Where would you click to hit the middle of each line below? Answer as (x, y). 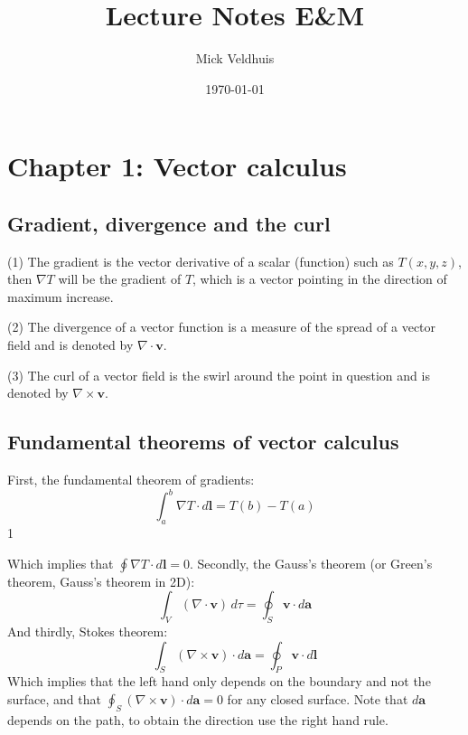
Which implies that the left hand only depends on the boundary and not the (219, 681)
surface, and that (54, 698)
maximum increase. (61, 296)
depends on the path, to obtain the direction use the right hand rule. (198, 719)
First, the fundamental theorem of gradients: (131, 480)
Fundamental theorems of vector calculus (203, 442)
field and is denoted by (70, 345)
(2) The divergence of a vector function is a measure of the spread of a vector (222, 327)
